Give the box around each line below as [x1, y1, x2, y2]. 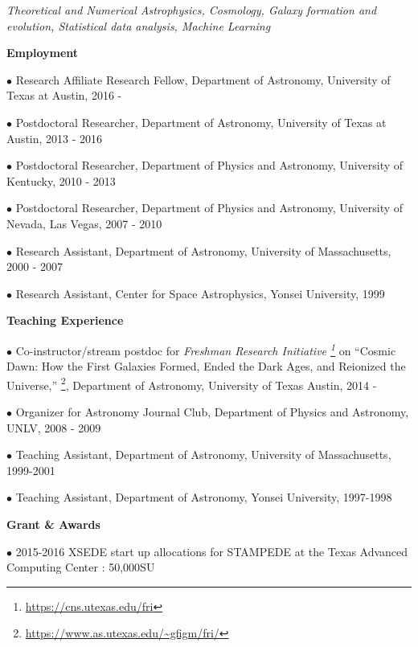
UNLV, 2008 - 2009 [6, 419, 101, 436]
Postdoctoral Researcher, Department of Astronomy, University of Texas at [15, 113, 387, 130]
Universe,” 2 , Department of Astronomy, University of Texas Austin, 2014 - [6, 374, 377, 393]
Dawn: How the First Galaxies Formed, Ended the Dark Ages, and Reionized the [6, 358, 406, 375]
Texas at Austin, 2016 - [6, 87, 122, 104]
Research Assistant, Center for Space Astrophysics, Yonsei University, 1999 [15, 285, 385, 301]
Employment [6, 44, 79, 61]
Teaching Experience [6, 312, 124, 329]
